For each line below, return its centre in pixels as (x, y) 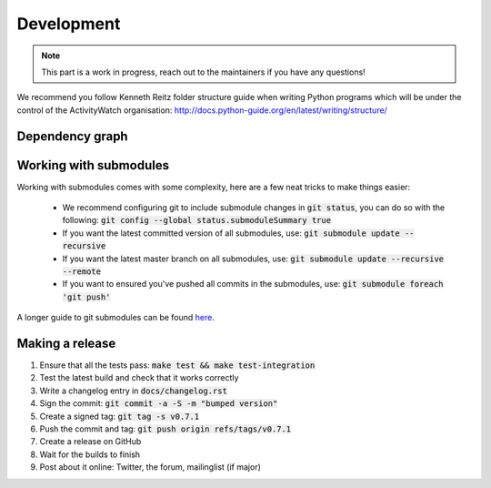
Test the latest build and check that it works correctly (139, 378)
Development (69, 24)
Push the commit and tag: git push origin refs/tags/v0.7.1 (165, 429)
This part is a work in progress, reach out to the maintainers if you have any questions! (203, 72)
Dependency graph (72, 136)
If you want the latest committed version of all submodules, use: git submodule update (231, 233)
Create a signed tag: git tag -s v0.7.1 (120, 416)
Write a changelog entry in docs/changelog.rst (133, 391)
